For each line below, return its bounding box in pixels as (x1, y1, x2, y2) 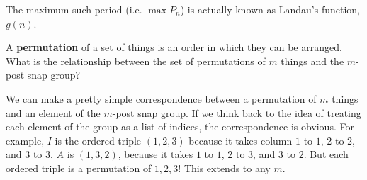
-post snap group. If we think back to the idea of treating (112, 105, 361, 120)
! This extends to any (178, 160, 271, 175)
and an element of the (6, 105, 101, 120)
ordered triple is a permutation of (6, 160, 152, 175)
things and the (281, 53, 344, 68)
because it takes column (188, 133, 293, 147)
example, (6, 133, 45, 147)
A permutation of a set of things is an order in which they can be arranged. (6, 40, 342, 55)
